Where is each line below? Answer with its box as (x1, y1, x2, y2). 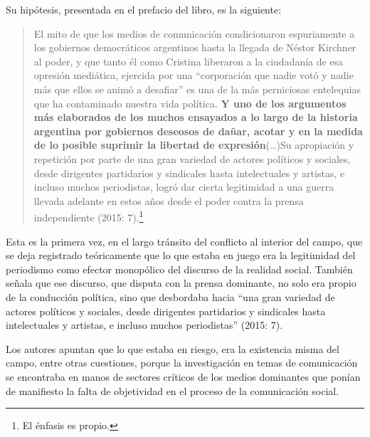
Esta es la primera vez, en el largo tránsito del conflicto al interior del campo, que (6, 233, 363, 248)
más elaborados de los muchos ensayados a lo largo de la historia (33, 110, 358, 125)
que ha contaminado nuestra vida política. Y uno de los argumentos (33, 95, 347, 110)
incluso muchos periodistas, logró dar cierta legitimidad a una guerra (33, 179, 334, 194)
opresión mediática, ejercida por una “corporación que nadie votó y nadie (33, 68, 354, 83)
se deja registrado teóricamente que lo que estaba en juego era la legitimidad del (6, 248, 356, 263)
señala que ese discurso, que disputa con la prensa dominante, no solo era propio (6, 275, 356, 290)
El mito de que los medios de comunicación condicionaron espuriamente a (33, 26, 355, 41)
